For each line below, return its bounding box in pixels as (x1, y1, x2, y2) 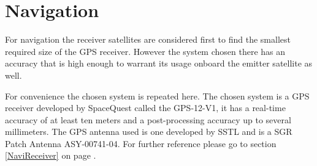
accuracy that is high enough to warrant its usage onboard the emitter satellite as (5, 57, 313, 70)
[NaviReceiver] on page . (5, 149, 96, 162)
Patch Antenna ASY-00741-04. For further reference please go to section (5, 137, 277, 150)
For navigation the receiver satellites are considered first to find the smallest (5, 33, 291, 46)
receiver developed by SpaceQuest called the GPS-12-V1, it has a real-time (5, 101, 286, 114)
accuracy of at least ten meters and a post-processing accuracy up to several (5, 113, 291, 126)
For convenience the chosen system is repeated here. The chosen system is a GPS (5, 89, 310, 102)
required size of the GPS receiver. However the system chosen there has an (5, 45, 286, 57)
